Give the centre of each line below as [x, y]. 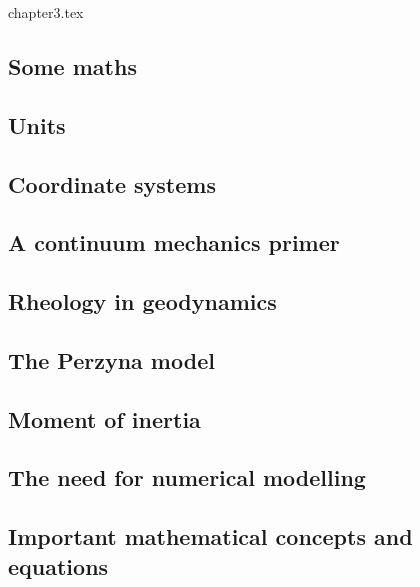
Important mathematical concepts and [210, 536]
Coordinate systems [112, 183]
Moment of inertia [104, 418]
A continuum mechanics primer [174, 242]
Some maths [72, 65]
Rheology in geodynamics [142, 301]
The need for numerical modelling [187, 477]
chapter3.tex [46, 12]
